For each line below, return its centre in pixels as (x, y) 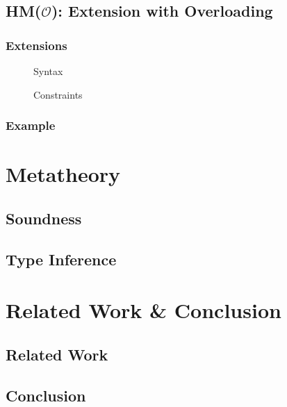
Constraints (58, 94)
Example (31, 125)
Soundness (44, 218)
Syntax (48, 71)
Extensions (36, 45)
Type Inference (61, 259)
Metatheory (63, 174)
